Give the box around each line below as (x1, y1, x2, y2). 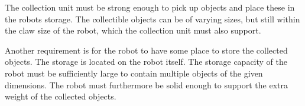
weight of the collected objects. (5, 90, 116, 102)
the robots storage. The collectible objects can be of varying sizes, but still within (5, 12, 300, 25)
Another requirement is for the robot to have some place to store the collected (5, 44, 288, 56)
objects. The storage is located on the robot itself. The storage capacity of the (5, 55, 288, 68)
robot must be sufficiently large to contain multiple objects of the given (5, 67, 263, 79)
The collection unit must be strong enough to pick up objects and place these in (5, 1, 295, 13)
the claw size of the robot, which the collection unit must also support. (5, 24, 261, 37)
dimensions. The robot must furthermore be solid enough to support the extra (5, 78, 288, 91)
